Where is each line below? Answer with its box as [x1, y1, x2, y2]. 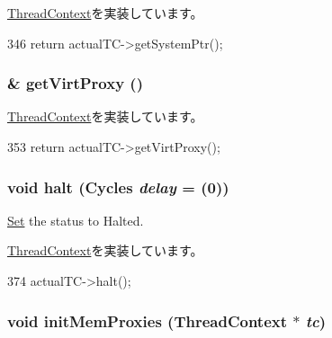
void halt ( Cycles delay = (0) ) [7, 175, 229, 198]
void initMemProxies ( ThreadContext [7, 309, 288, 332]
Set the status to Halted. [7, 210, 144, 229]
